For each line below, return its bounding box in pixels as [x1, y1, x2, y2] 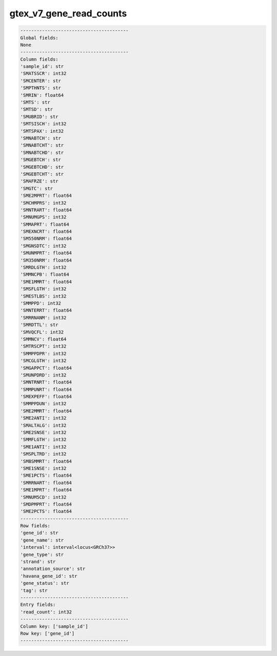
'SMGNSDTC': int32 [20, 243, 67, 249]
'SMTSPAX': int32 [20, 128, 64, 134]
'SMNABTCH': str [20, 135, 62, 141]
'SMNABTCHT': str [20, 143, 64, 148]
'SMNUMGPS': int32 [20, 214, 67, 220]
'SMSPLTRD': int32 [20, 451, 67, 457]
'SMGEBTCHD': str [20, 164, 64, 170]
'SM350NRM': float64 [20, 257, 72, 263]
